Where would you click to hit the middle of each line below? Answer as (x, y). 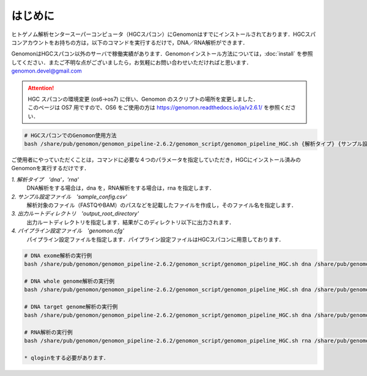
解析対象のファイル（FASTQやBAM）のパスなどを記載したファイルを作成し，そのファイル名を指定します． (161, 205)
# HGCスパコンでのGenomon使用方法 (70, 135)
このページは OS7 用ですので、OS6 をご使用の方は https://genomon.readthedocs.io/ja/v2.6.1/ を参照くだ (159, 107)
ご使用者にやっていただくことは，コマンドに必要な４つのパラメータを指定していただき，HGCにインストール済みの (156, 160)
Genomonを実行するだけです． (50, 168)
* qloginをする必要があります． (67, 358)
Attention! (41, 88)
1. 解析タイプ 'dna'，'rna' (45, 179)
